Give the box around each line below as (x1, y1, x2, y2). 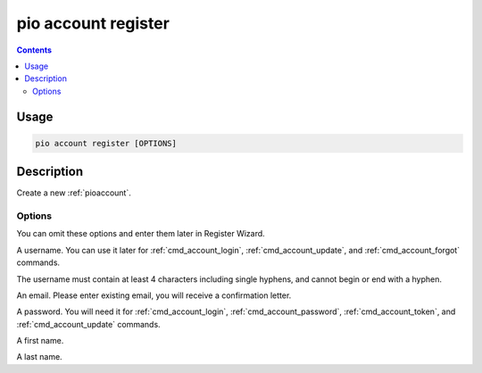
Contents (16, 45, 53, 55)
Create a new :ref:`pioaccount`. (16, 187, 131, 198)
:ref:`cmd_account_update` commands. (16, 319, 161, 329)
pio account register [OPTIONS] (35, 138, 178, 148)
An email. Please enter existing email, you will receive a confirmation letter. (16, 290, 292, 301)
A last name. (16, 352, 62, 362)
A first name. (16, 336, 64, 346)
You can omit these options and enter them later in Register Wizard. (16, 228, 265, 239)
